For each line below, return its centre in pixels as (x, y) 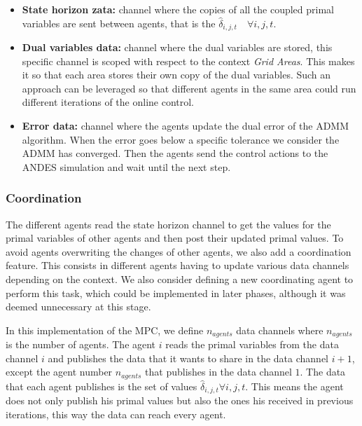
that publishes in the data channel (218, 372)
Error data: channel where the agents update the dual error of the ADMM (186, 126)
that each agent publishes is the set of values (102, 386)
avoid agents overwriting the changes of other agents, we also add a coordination (179, 251)
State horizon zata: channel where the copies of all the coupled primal (178, 9)
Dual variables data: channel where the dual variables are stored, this (177, 47)
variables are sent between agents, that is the (119, 23)
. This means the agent (294, 386)
